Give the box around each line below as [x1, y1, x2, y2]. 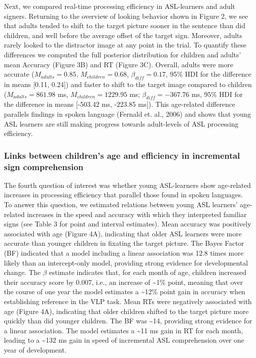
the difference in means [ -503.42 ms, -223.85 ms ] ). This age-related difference [4, 99, 235, 109]
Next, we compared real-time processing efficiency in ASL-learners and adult [4, 1, 235, 11]
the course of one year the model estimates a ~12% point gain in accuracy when [4, 286, 246, 297]
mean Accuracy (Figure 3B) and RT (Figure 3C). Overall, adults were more [4, 59, 233, 69]
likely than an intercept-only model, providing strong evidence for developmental [4, 257, 248, 268]
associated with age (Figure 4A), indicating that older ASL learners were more [4, 228, 242, 238]
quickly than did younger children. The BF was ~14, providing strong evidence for [4, 315, 253, 326]
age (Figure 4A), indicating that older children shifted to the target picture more [4, 306, 249, 316]
